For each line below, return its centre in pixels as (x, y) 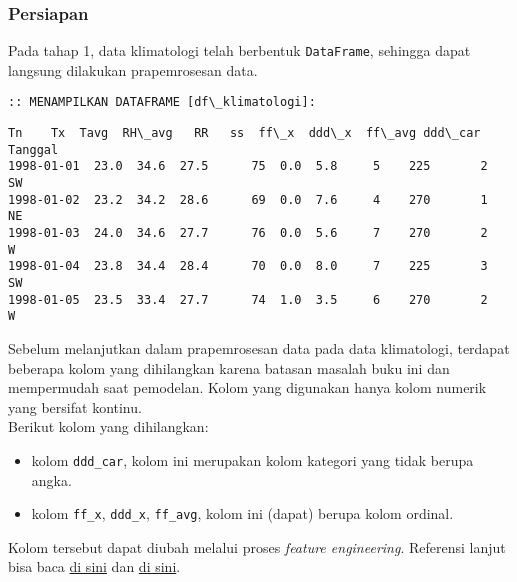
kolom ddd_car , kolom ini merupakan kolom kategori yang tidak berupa (252, 459)
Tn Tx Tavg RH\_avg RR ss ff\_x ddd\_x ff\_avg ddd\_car (244, 133)
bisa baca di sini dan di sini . (94, 566)
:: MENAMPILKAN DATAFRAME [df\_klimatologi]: (162, 102)
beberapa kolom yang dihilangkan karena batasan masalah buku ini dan (229, 367)
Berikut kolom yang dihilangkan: (108, 426)
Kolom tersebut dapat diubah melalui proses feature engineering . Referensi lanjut (257, 546)
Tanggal (33, 149)
